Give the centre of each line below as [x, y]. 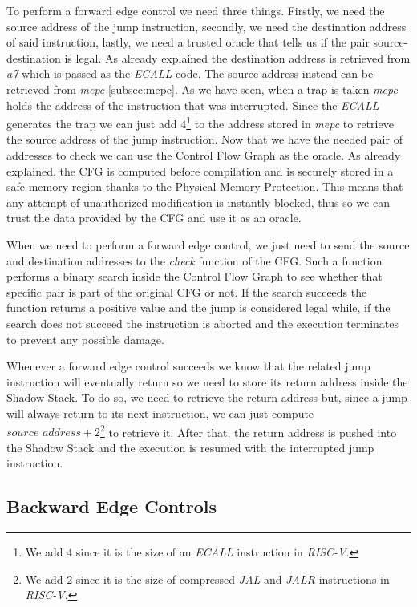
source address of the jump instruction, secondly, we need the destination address [206, 26]
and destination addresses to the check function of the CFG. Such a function [194, 260]
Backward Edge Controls [112, 506]
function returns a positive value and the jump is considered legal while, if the [198, 308]
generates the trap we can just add [92, 123]
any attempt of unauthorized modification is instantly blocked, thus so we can [198, 202]
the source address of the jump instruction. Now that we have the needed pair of [204, 139]
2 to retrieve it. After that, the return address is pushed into [248, 431]
